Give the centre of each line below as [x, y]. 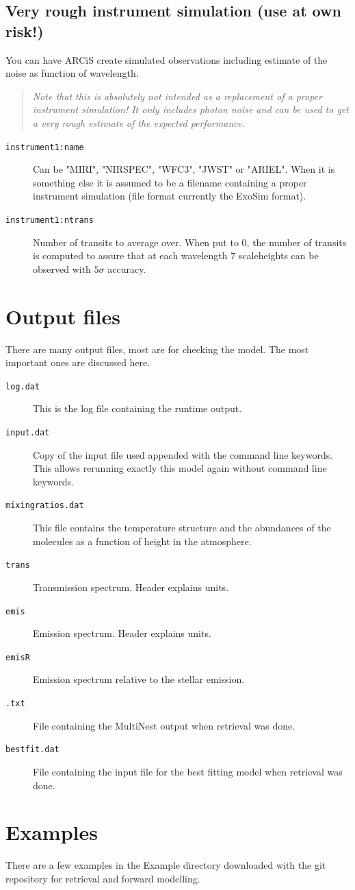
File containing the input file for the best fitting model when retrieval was [188, 771]
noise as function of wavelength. [72, 73]
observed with [62, 268]
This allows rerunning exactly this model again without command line [180, 468]
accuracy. [127, 268]
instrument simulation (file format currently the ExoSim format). [170, 196]
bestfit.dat [32, 750]
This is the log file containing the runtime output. [137, 408]
